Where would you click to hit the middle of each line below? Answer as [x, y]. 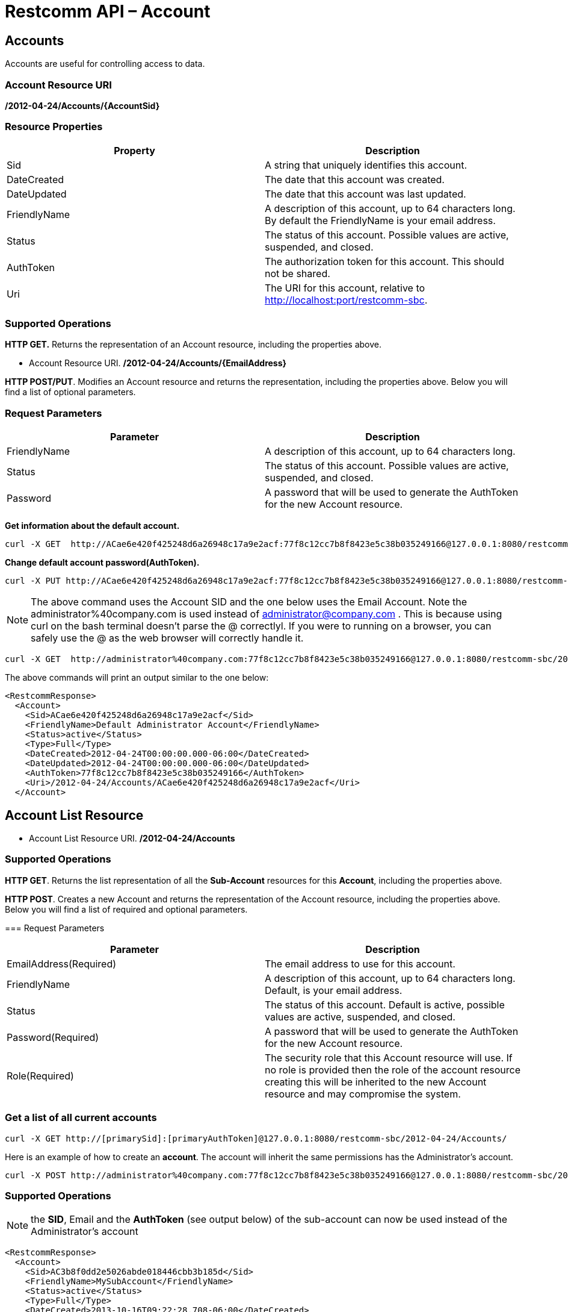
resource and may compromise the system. [363, 1094]
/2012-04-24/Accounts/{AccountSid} [82, 105]
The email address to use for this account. [360, 964]
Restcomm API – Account [108, 11]
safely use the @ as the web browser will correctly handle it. [167, 638]
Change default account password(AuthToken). [102, 563]
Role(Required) [40, 1076]
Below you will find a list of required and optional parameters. [126, 909]
